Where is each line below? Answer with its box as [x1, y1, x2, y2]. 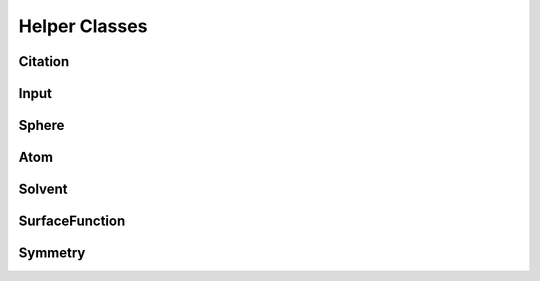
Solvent [18, 181, 69, 198]
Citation [18, 53, 70, 70]
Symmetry [18, 245, 86, 262]
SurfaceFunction [18, 213, 126, 230]
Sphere [18, 117, 65, 134]
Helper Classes [18, 15, 148, 37]
